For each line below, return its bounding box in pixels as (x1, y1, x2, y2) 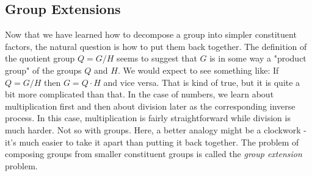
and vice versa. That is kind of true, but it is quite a (103, 76, 300, 88)
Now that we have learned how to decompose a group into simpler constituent (5, 28, 297, 41)
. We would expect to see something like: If (117, 63, 279, 76)
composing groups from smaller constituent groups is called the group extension (5, 147, 302, 160)
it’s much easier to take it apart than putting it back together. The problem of (5, 135, 299, 148)
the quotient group (5, 52, 75, 65)
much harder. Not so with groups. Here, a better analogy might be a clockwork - (5, 123, 307, 136)
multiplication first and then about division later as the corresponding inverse (5, 99, 296, 112)
